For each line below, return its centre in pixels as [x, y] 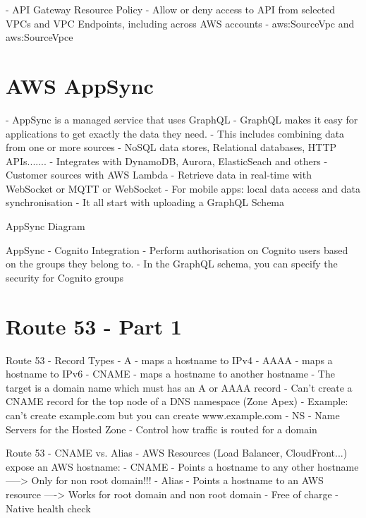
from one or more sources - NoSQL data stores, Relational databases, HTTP [171, 147]
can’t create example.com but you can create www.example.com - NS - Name [173, 415]
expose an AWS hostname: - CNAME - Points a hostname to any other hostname [182, 466]
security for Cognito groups [65, 277]
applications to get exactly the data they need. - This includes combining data [175, 133]
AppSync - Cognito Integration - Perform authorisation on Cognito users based [177, 249]
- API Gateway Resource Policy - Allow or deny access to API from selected [171, 9]
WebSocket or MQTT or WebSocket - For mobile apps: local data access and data [183, 188]
